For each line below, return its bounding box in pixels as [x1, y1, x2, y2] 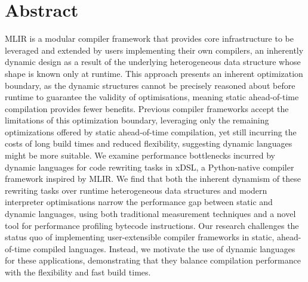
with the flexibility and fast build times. [5, 266, 151, 278]
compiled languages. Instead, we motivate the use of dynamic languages [33, 242, 295, 255]
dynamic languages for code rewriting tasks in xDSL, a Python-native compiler [5, 160, 294, 173]
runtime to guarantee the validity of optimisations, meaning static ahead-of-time [5, 91, 299, 103]
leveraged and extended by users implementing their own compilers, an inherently [5, 44, 304, 56]
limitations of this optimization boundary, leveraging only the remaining [5, 114, 269, 126]
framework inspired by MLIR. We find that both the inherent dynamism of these [5, 172, 301, 185]
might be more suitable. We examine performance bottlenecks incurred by [5, 149, 276, 162]
